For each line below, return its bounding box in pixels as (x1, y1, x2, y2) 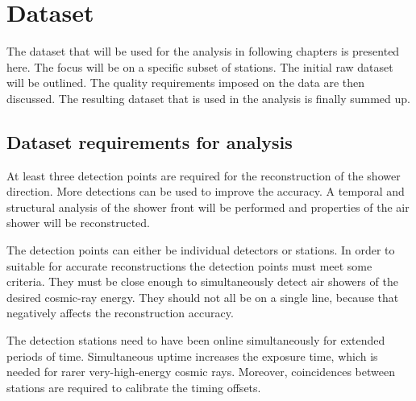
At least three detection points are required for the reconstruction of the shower (6, 167, 401, 184)
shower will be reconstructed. (6, 214, 150, 231)
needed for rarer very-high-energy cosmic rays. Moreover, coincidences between (6, 363, 395, 380)
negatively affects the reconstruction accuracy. (6, 304, 234, 321)
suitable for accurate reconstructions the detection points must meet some (6, 257, 372, 274)
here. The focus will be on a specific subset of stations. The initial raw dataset (6, 58, 393, 75)
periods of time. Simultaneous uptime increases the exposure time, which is (6, 347, 378, 364)
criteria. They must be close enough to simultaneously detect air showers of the (6, 273, 398, 290)
